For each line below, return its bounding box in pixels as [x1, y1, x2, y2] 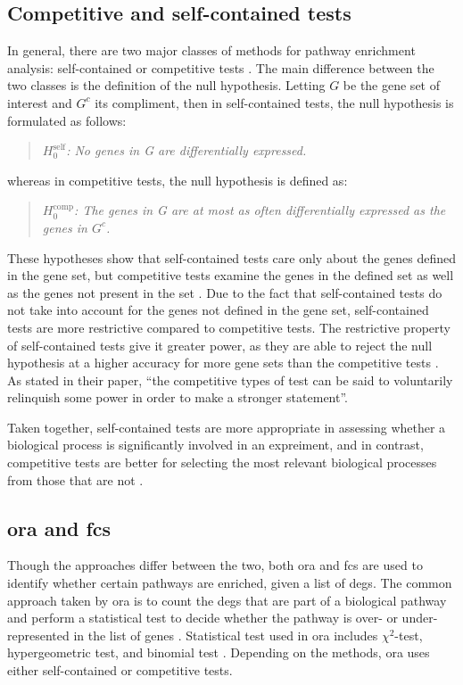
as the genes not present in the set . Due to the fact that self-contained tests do [7, 283, 442, 301]
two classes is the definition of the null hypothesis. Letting [7, 76, 326, 95]
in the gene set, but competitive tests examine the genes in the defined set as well [7, 266, 454, 285]
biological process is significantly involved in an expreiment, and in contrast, [7, 435, 424, 454]
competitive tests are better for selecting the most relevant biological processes [7, 453, 437, 472]
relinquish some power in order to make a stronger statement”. [7, 388, 349, 407]
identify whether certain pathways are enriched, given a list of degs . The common [7, 574, 452, 592]
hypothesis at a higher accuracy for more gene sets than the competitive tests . [7, 353, 439, 372]
